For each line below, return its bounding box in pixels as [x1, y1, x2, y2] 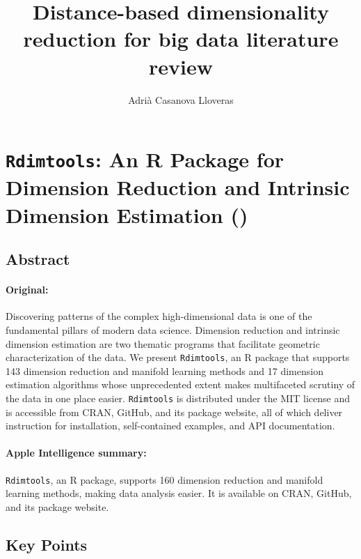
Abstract [6, 248, 70, 270]
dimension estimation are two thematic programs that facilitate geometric [6, 336, 320, 351]
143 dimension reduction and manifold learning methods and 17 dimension [6, 363, 323, 378]
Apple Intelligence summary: [6, 445, 147, 460]
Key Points [6, 533, 88, 555]
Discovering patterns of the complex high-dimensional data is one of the [6, 309, 312, 323]
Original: [6, 282, 49, 297]
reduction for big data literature [23, 24, 339, 53]
